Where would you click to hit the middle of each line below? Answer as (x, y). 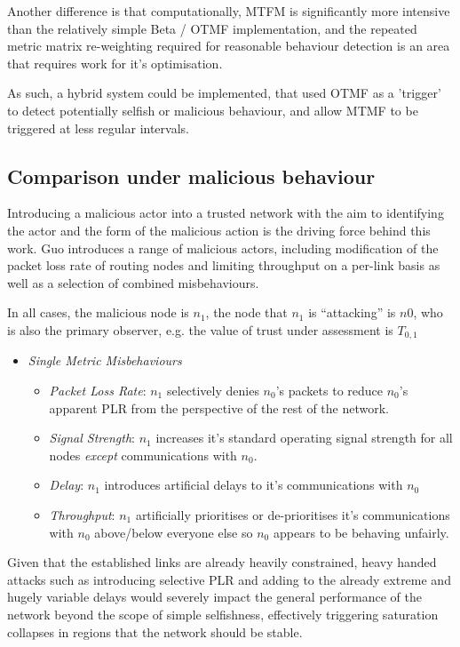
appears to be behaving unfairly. (361, 532)
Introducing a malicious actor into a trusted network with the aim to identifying (226, 213)
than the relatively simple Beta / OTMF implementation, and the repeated (212, 28)
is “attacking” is (352, 312)
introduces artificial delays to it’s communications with (254, 485)
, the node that (246, 312)
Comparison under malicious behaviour (191, 176)
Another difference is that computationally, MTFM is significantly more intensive (229, 11)
